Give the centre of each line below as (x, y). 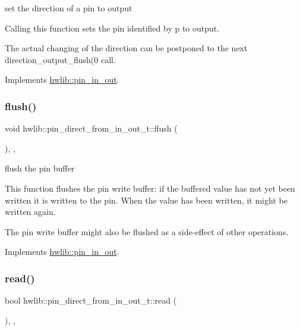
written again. (30, 212)
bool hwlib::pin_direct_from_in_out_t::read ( (91, 300)
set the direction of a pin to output (69, 8)
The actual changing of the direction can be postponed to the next (126, 48)
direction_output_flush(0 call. (60, 59)
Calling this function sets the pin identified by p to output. (112, 28)
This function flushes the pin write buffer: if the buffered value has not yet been (150, 188)
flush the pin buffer (40, 168)
